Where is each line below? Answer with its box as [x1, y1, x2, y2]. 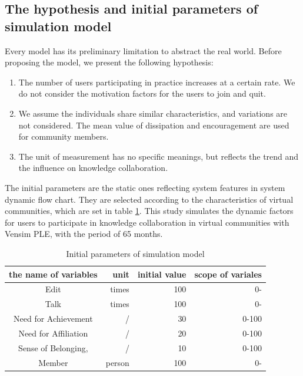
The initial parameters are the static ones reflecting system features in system [5, 181, 285, 193]
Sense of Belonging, [18, 341, 88, 354]
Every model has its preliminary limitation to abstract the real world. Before [5, 44, 282, 57]
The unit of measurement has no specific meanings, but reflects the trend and [18, 150, 299, 162]
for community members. [18, 130, 109, 143]
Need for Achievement [14, 312, 93, 325]
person [105, 356, 129, 368]
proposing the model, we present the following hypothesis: [5, 56, 214, 68]
